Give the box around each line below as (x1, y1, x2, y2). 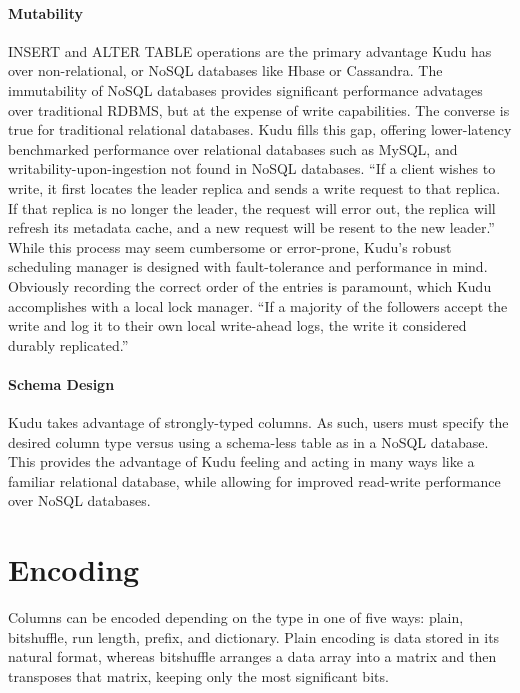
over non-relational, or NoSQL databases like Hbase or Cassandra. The (8, 60, 443, 81)
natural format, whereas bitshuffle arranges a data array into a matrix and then (8, 646, 497, 667)
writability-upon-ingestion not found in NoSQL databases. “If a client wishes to (8, 158, 496, 179)
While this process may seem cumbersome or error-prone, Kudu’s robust (8, 236, 452, 257)
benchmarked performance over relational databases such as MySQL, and (8, 138, 458, 159)
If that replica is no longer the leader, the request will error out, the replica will (8, 197, 496, 218)
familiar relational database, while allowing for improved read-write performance (8, 470, 501, 491)
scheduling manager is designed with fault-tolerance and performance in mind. (8, 256, 488, 277)
